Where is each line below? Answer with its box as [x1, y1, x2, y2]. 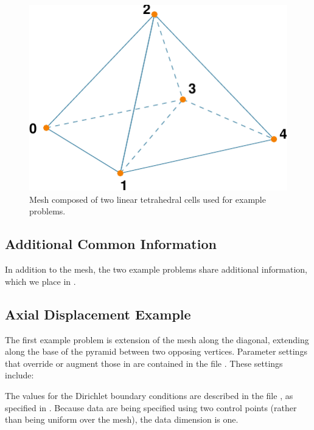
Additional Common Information [5, 234, 217, 253]
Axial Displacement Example [5, 304, 191, 323]
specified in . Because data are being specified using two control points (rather [5, 401, 297, 414]
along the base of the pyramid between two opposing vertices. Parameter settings [5, 345, 307, 358]
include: [5, 369, 34, 381]
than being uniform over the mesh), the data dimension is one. [5, 413, 239, 426]
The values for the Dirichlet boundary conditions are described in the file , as [5, 389, 293, 402]
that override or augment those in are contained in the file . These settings [5, 357, 283, 369]
